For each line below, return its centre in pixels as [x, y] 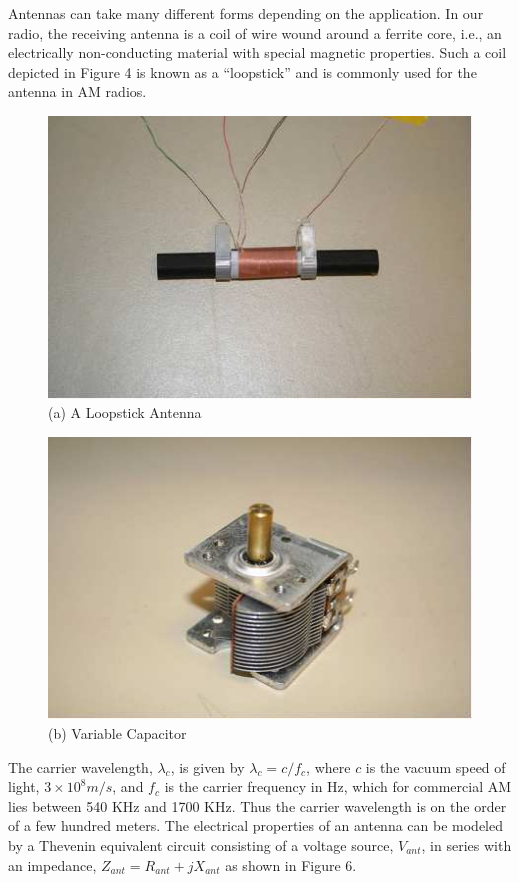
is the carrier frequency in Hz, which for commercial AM [338, 786]
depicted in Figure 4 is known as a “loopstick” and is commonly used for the [242, 71]
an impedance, [52, 864]
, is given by [207, 766]
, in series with [466, 845]
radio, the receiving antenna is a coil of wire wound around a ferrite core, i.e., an [255, 32]
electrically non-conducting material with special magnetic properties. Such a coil [257, 52]
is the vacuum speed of [435, 766]
